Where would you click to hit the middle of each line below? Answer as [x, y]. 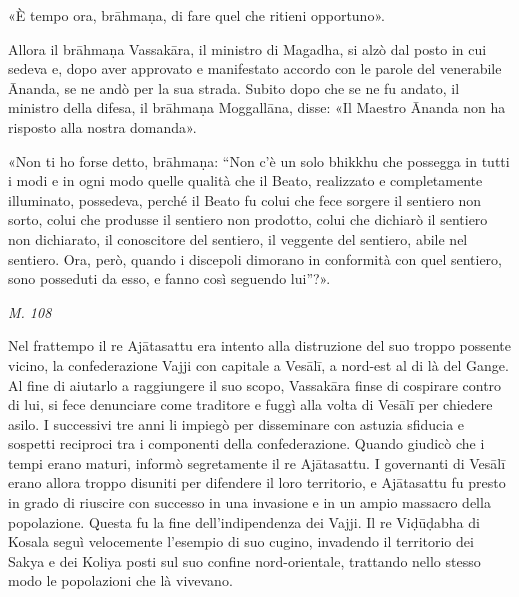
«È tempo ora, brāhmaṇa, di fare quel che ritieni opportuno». [196, 15]
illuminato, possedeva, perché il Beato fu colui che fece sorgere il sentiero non [245, 199]
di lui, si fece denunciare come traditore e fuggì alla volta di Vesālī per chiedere [250, 404]
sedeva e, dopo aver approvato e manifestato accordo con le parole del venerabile [255, 68]
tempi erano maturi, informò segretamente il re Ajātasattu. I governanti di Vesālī [257, 462]
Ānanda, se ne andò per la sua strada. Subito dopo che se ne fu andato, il [234, 87]
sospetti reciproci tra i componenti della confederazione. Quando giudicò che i [246, 443]
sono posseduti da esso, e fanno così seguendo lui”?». [169, 278]
